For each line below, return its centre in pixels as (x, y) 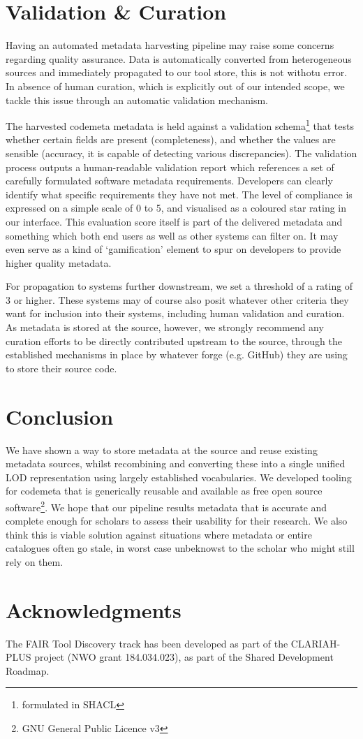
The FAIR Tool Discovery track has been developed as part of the (147, 643)
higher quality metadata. (59, 262)
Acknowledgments (94, 609)
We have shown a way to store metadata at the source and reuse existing (162, 449)
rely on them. (35, 561)
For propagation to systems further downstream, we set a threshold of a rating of (179, 286)
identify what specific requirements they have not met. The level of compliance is (179, 194)
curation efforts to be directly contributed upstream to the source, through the (174, 341)
